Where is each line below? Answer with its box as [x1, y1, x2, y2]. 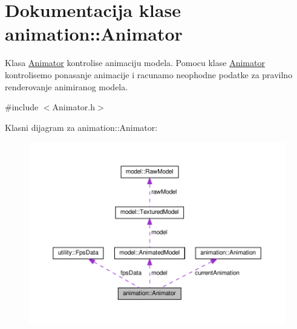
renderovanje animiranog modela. [5, 80, 128, 93]
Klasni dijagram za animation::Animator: [5, 121, 158, 133]
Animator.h [52, 101, 96, 113]
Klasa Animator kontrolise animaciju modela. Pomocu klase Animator [5, 56, 265, 69]
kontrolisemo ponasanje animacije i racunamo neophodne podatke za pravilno [5, 68, 293, 81]
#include [5, 101, 39, 113]
